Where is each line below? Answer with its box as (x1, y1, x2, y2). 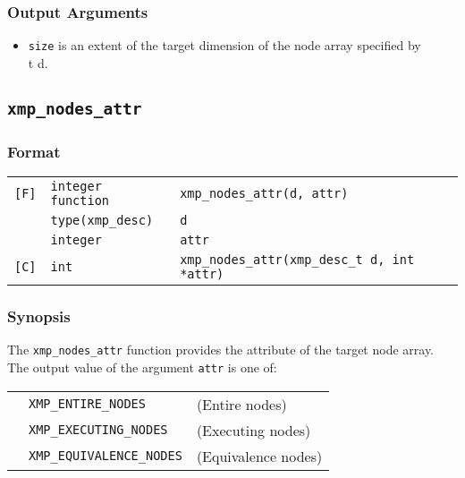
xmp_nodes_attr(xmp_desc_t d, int (180, 252, 415, 268)
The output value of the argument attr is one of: (7, 357, 277, 376)
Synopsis (7, 304, 71, 327)
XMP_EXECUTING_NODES (29, 423, 168, 438)
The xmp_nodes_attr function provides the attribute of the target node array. (7, 340, 434, 359)
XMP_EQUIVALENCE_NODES (29, 448, 182, 464)
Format (7, 140, 61, 162)
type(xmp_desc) (50, 213, 154, 228)
